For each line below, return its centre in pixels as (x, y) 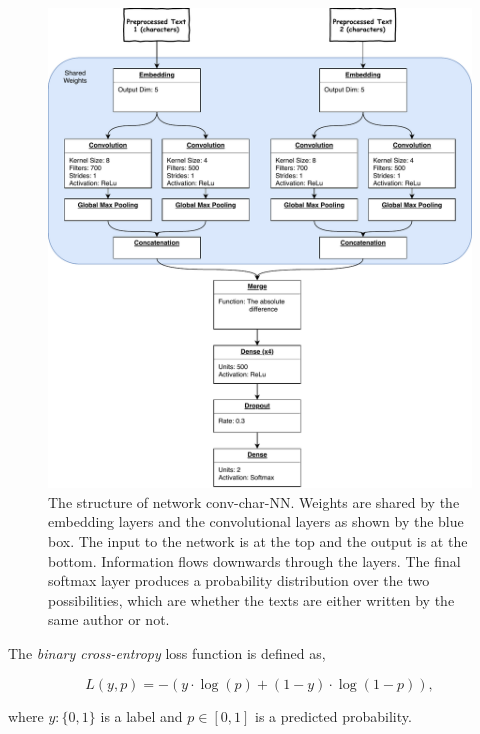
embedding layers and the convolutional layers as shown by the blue (256, 521)
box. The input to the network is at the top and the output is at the (258, 541)
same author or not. (109, 619)
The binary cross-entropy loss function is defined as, (167, 653)
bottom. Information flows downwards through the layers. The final (254, 560)
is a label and (141, 715)
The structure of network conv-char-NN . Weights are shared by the (254, 501)
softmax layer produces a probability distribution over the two (239, 580)
